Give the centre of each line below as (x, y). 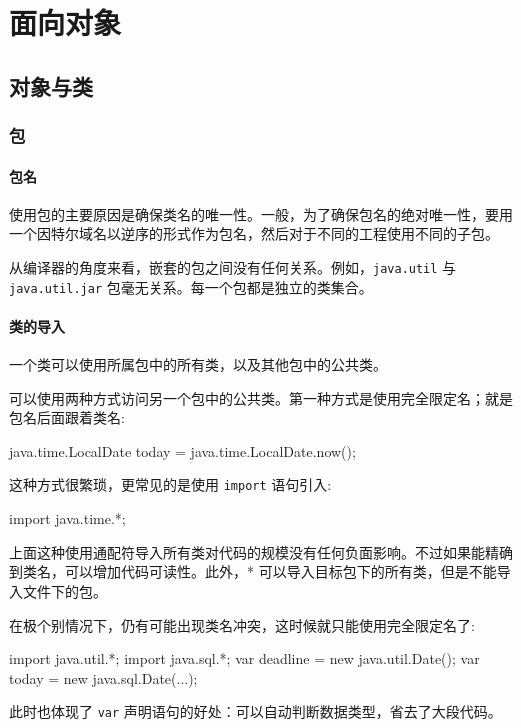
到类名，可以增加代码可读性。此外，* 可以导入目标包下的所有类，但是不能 (253, 571)
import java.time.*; (67, 518)
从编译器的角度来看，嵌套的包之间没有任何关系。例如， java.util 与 (233, 266)
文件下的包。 (64, 590)
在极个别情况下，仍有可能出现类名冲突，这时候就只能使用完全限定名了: (242, 624)
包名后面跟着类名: (67, 417)
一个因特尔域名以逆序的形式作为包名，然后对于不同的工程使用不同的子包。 (254, 233)
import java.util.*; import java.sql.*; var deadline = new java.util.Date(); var (244, 658)
